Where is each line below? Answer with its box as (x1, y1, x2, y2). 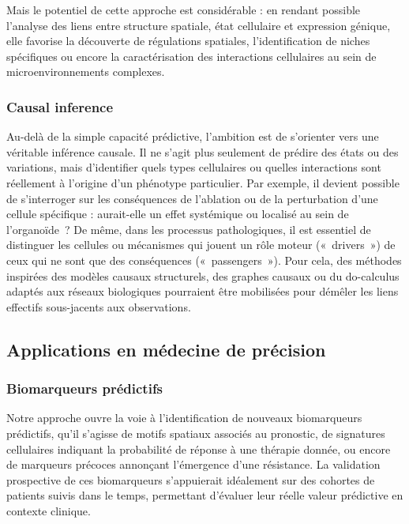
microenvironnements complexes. (6, 63, 165, 80)
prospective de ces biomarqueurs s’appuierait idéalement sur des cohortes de (6, 471, 375, 488)
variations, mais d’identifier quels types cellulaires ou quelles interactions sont (6, 159, 381, 175)
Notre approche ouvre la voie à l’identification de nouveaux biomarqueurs (6, 409, 362, 426)
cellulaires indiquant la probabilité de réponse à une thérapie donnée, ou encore (6, 440, 391, 457)
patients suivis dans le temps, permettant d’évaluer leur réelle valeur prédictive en (6, 487, 403, 503)
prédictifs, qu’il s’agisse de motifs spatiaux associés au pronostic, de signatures (6, 424, 385, 441)
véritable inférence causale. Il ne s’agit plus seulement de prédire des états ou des (6, 143, 399, 160)
